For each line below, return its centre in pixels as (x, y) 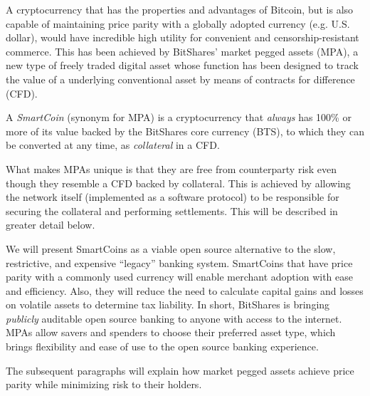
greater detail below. (51, 225)
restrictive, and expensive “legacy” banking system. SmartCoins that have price (179, 262)
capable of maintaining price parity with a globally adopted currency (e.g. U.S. (178, 23)
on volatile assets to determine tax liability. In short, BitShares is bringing (168, 304)
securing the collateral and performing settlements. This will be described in (172, 210)
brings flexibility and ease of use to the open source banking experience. (162, 346)
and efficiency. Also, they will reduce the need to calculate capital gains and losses (185, 290)
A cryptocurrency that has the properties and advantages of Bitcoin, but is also (180, 9)
